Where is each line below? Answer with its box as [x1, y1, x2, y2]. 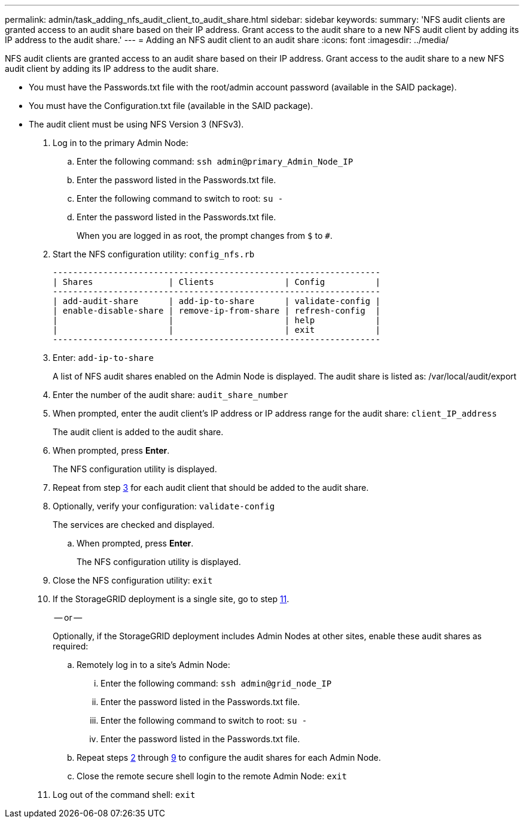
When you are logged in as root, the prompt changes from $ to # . [77, 230, 333, 241]
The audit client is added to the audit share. [53, 427, 224, 437]
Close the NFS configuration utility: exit [53, 575, 213, 585]
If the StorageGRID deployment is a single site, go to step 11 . [53, 594, 290, 604]
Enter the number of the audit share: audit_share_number [53, 390, 288, 400]
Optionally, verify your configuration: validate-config [53, 501, 275, 511]
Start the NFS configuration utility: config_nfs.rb [53, 249, 255, 259]
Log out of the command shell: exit [53, 789, 196, 800]
